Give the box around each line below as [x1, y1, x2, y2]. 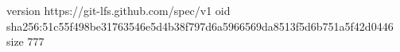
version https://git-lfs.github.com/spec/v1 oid [6, 2, 231, 18]
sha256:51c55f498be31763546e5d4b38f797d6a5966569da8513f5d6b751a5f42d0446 [6, 17, 394, 34]
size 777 [6, 33, 45, 50]
